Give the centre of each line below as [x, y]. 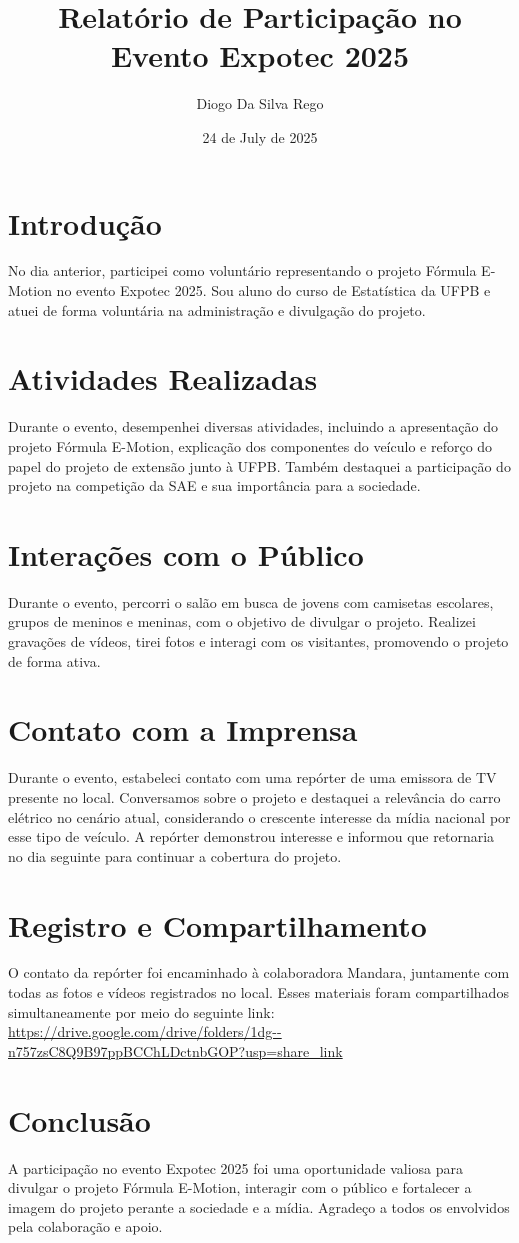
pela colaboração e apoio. [85, 1226]
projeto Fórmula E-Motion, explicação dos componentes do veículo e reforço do [250, 445]
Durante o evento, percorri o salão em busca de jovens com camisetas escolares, [251, 601]
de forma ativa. [54, 660]
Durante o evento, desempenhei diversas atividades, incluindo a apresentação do [253, 426]
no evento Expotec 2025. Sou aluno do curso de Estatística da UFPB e [273, 290]
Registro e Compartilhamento [217, 924]
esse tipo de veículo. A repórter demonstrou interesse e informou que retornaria [251, 836]
